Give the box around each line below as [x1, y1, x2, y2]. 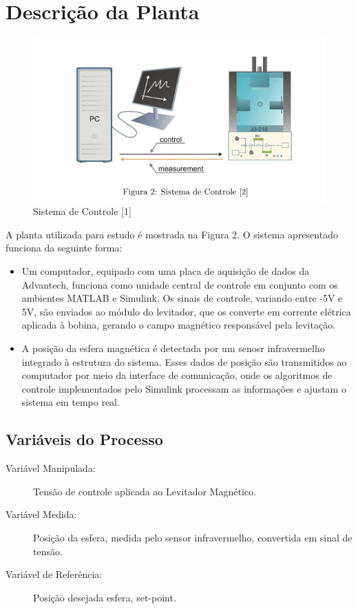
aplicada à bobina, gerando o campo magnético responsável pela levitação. [21, 318, 336, 332]
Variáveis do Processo [6, 429, 163, 450]
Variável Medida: [6, 507, 77, 522]
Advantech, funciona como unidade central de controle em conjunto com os [21, 277, 338, 291]
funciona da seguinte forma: [6, 240, 123, 255]
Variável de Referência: [6, 567, 103, 581]
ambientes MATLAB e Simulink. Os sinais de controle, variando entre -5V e [21, 291, 343, 305]
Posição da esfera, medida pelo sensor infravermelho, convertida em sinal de [33, 530, 352, 544]
